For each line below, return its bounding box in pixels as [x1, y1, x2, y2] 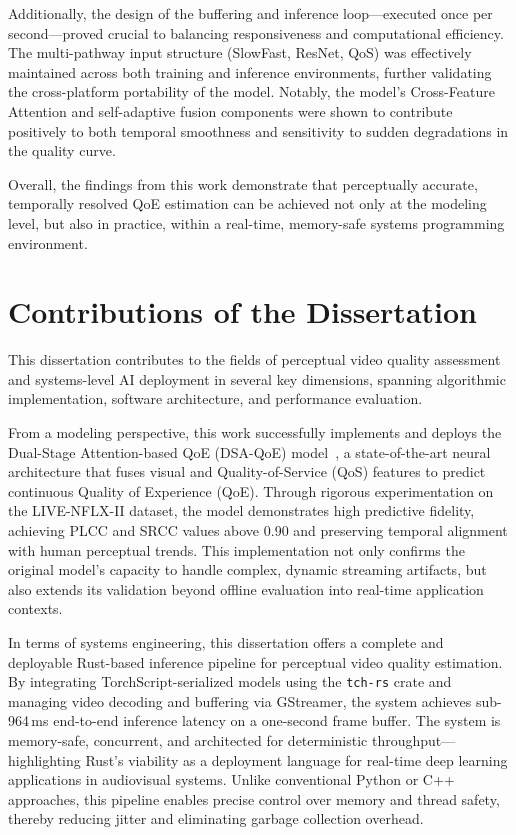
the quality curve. [8, 140, 116, 161]
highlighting [8, 749, 81, 770]
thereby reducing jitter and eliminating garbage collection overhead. [8, 808, 424, 829]
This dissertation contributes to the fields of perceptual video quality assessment [8, 349, 501, 370]
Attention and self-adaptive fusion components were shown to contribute [8, 100, 453, 121]
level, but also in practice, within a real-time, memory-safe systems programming [8, 212, 505, 233]
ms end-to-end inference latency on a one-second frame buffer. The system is [31, 710, 501, 731]
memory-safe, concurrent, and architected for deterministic [8, 730, 368, 750]
